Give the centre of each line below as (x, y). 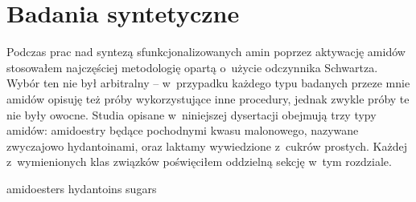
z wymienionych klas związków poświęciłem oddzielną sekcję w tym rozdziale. (199, 162)
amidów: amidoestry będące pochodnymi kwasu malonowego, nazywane (183, 130)
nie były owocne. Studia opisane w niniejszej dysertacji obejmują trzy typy (192, 114)
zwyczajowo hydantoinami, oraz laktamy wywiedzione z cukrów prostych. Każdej (207, 145)
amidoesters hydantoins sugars (82, 188)
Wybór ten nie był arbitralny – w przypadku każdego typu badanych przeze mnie (208, 83)
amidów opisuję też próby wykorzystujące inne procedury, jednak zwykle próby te (208, 98)
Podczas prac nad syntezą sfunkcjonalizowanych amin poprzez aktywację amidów (206, 52)
